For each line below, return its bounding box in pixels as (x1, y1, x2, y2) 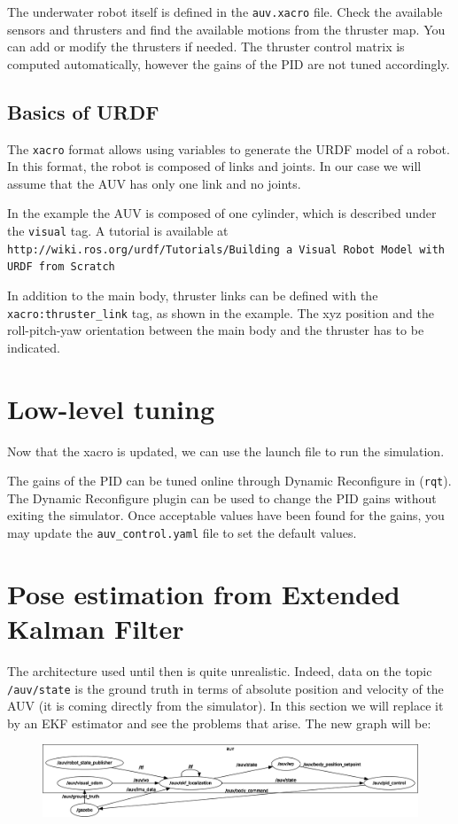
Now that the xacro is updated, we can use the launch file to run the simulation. (7, 441, 445, 460)
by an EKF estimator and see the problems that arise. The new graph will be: (7, 713, 431, 732)
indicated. (7, 338, 60, 356)
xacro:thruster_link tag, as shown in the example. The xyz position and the (7, 303, 434, 322)
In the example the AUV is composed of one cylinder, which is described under (7, 204, 437, 222)
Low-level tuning (7, 390, 214, 426)
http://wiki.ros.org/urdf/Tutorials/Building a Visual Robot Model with (7, 243, 445, 256)
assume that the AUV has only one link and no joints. (7, 174, 301, 192)
